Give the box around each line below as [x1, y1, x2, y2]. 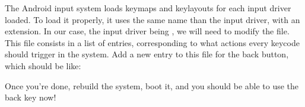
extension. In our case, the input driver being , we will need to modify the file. [5, 25, 290, 37]
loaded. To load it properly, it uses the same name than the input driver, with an [5, 13, 300, 25]
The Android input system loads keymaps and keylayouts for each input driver [5, 2, 291, 14]
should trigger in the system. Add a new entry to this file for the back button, [5, 48, 289, 60]
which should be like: [5, 59, 81, 72]
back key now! [5, 91, 56, 103]
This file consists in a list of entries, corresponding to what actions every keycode [5, 36, 300, 48]
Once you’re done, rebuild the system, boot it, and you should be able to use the [5, 79, 299, 92]
